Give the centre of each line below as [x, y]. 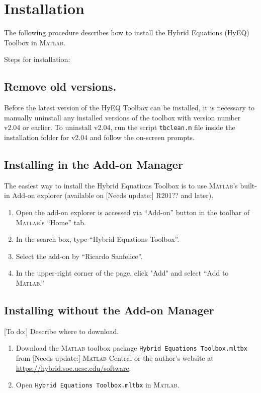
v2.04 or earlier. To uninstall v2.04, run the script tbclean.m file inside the [120, 127]
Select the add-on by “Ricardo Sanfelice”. [79, 256]
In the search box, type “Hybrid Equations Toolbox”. [98, 239]
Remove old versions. [60, 86]
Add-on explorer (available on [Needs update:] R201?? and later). [113, 195]
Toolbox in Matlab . [35, 42]
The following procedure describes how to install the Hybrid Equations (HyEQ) [127, 32]
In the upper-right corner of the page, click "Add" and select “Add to [122, 273]
